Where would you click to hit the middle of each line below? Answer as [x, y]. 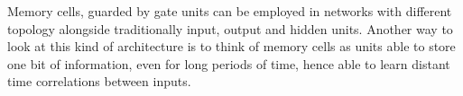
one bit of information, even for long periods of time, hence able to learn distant [229, 63]
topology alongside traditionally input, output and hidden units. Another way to [230, 28]
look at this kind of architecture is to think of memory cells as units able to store [231, 46]
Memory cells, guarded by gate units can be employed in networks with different [230, 11]
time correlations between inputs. [99, 81]
